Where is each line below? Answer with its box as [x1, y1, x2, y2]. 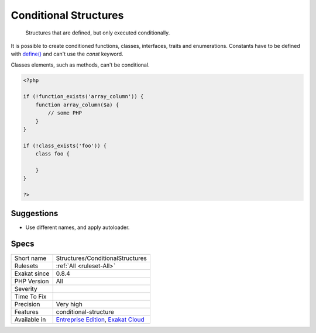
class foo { [35, 151, 70, 157]
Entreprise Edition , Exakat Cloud [56, 315, 145, 324]
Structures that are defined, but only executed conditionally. [25, 29, 170, 36]
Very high [56, 300, 83, 308]
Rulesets [14, 262, 38, 270]
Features [14, 307, 39, 315]
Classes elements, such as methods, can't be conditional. [11, 61, 150, 68]
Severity [14, 285, 37, 293]
